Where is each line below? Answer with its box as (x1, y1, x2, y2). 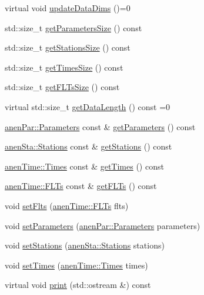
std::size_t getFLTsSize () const (5, 81, 120, 93)
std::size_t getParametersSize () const (5, 21, 142, 34)
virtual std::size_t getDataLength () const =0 (5, 100, 170, 112)
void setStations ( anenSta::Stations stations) (5, 239, 165, 251)
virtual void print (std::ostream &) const (5, 279, 151, 291)
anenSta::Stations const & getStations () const (5, 140, 172, 153)
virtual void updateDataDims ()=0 (5, 2, 131, 14)
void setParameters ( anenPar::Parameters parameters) (5, 219, 200, 231)
